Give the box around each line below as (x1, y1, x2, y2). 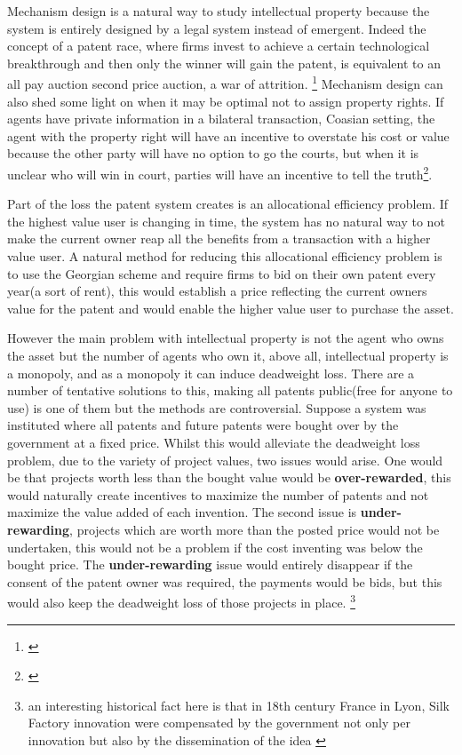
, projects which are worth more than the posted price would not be (69, 520, 440, 538)
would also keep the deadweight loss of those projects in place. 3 (7, 591, 356, 611)
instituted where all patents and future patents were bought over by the (7, 416, 399, 434)
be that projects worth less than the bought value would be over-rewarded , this (7, 468, 451, 487)
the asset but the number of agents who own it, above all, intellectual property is (7, 346, 449, 364)
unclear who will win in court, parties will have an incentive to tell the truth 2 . (7, 163, 433, 183)
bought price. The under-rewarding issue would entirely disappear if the (7, 555, 413, 574)
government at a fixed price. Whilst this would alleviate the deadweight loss (7, 433, 420, 451)
